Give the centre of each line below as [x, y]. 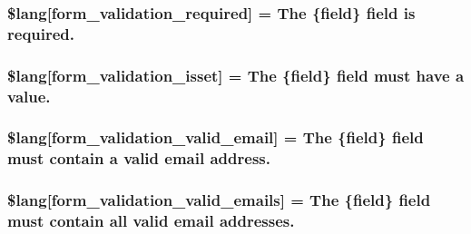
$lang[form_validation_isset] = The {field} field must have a [236, 75]
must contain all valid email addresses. [151, 221]
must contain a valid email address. [139, 158]
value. [29, 96]
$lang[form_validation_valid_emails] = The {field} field [219, 200]
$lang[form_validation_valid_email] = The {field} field [216, 137]
